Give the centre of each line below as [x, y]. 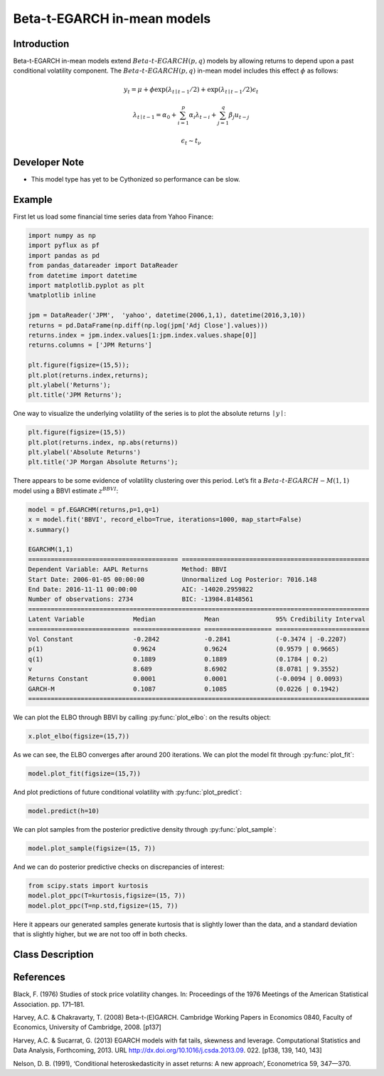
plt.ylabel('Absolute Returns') [85, 453]
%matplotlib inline [62, 295]
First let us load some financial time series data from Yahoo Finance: [113, 216]
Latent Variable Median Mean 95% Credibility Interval [197, 619]
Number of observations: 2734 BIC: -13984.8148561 [141, 599]
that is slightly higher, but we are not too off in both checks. [100, 934]
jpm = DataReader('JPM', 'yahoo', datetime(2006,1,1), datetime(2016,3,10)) [167, 315]
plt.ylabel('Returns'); [70, 385]
